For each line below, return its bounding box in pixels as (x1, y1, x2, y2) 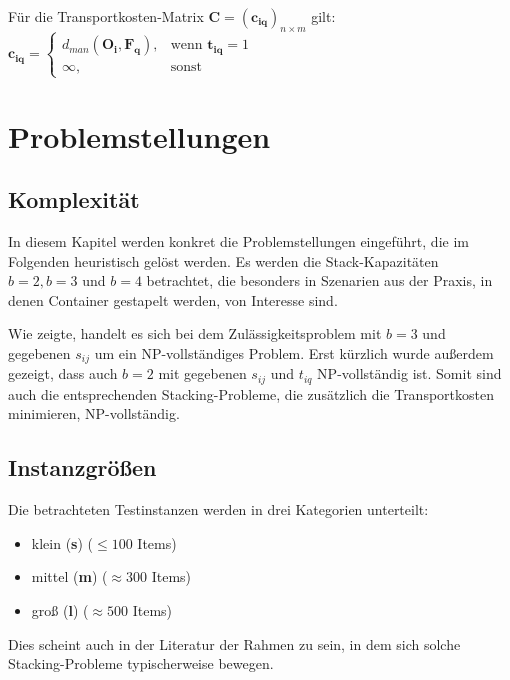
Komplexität (8, 184, 140, 215)
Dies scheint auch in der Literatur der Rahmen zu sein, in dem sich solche (8, 633, 461, 654)
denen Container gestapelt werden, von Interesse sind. (8, 289, 338, 310)
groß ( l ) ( (31, 599, 89, 620)
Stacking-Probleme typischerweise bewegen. (8, 653, 274, 674)
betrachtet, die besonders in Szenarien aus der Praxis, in (146, 270, 493, 291)
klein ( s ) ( (31, 532, 94, 553)
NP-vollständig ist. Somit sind (317, 363, 502, 384)
